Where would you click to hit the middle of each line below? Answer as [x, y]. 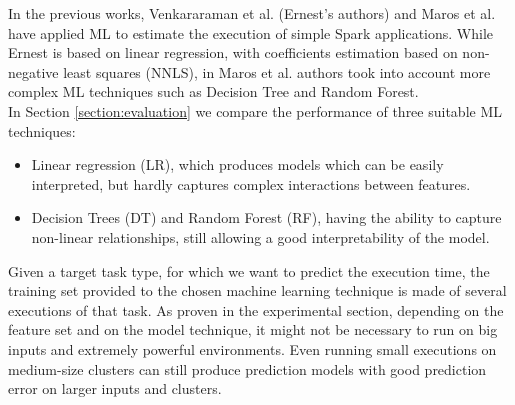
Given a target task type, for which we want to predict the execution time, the [249, 270]
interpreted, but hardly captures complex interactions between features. [251, 183]
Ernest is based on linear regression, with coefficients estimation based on [233, 52]
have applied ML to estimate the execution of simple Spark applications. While [251, 32]
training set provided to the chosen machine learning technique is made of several [257, 290]
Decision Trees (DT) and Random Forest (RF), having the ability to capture [266, 217]
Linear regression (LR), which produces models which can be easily [237, 164]
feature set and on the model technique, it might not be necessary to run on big [253, 329]
